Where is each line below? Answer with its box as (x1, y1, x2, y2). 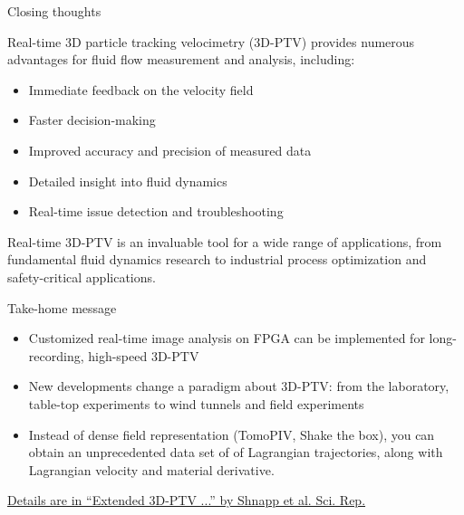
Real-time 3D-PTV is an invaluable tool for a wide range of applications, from (7, 232, 442, 251)
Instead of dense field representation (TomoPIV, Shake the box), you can (28, 424, 435, 443)
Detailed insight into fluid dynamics (28, 171, 227, 190)
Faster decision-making (28, 110, 156, 129)
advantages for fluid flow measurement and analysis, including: (7, 50, 355, 69)
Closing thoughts (7, 2, 101, 20)
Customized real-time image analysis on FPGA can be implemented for (28, 329, 425, 348)
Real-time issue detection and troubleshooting (28, 202, 284, 221)
